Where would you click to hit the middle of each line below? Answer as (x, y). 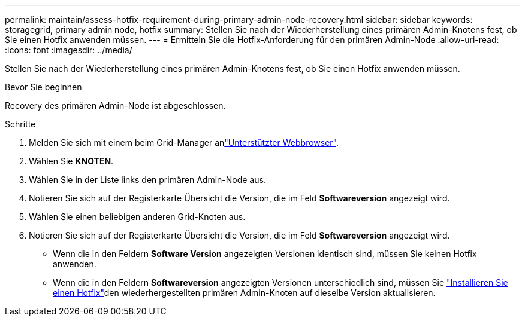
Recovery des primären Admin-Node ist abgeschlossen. (115, 106)
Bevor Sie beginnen (43, 87)
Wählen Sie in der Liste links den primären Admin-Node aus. (147, 180)
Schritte (20, 124)
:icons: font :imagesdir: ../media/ (69, 50)
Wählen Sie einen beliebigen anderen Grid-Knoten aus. (137, 217)
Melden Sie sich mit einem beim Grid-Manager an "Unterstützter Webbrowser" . (184, 143)
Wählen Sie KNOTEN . (71, 161)
